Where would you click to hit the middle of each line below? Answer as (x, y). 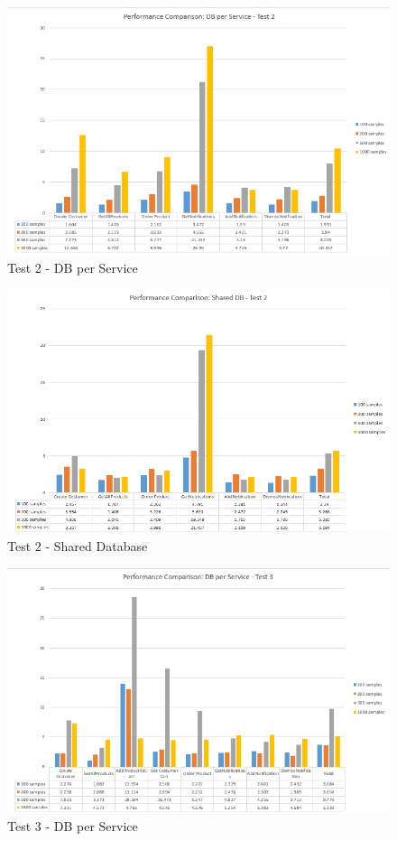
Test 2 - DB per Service (73, 268)
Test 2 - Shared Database (78, 546)
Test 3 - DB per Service (73, 826)
